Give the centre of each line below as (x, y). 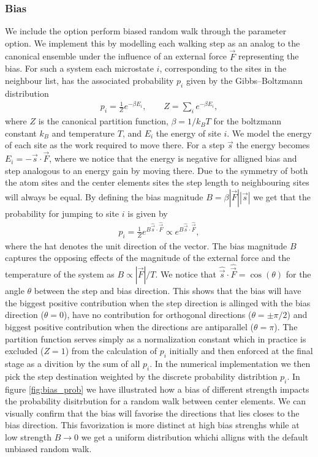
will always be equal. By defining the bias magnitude (104, 196)
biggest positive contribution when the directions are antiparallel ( (130, 326)
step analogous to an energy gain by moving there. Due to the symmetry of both (157, 170)
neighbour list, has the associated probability (89, 80)
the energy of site (188, 133)
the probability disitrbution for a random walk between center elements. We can (156, 401)
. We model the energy (269, 133)
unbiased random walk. (48, 449)
